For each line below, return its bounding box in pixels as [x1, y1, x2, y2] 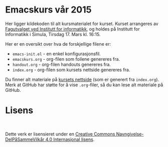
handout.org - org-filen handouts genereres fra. [12, 61, 111, 67]
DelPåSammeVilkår [5, 136, 45, 142]
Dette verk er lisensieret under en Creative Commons [5, 131, 115, 137]
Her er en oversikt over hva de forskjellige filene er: [5, 41, 111, 47]
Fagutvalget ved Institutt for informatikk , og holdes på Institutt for [5, 26, 140, 32]
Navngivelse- [116, 131, 144, 137]
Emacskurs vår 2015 [5, 4, 92, 16]
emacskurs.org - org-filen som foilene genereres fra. [12, 56, 120, 62]
